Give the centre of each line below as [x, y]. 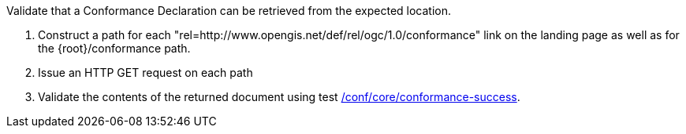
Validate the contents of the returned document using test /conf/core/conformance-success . [279, 97]
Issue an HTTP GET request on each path [145, 72]
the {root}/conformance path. [114, 48]
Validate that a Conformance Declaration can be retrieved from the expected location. [229, 11]
